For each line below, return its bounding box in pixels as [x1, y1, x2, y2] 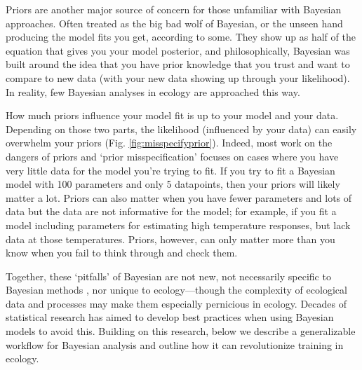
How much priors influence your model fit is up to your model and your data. [6, 108, 339, 123]
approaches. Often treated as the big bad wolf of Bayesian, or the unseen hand [6, 15, 343, 30]
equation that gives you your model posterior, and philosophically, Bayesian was [6, 43, 350, 57]
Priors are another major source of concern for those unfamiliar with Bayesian [6, 2, 342, 16]
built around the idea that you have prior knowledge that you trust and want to [6, 57, 350, 71]
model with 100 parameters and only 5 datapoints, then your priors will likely [6, 177, 340, 191]
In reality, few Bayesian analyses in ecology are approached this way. [6, 84, 300, 99]
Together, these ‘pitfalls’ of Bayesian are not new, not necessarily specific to [6, 268, 331, 283]
